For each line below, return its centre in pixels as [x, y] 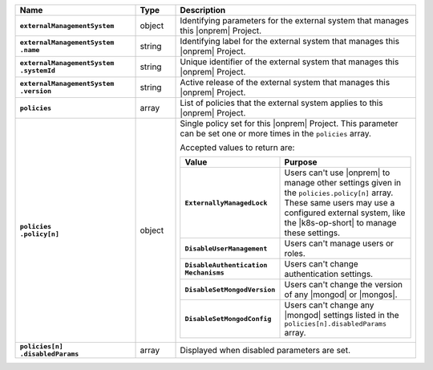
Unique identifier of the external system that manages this [289, 62]
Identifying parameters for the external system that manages [294, 20]
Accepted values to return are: [237, 147]
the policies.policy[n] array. [339, 193]
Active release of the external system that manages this [285, 82]
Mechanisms [204, 273]
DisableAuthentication [226, 265]
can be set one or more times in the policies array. [276, 134]
